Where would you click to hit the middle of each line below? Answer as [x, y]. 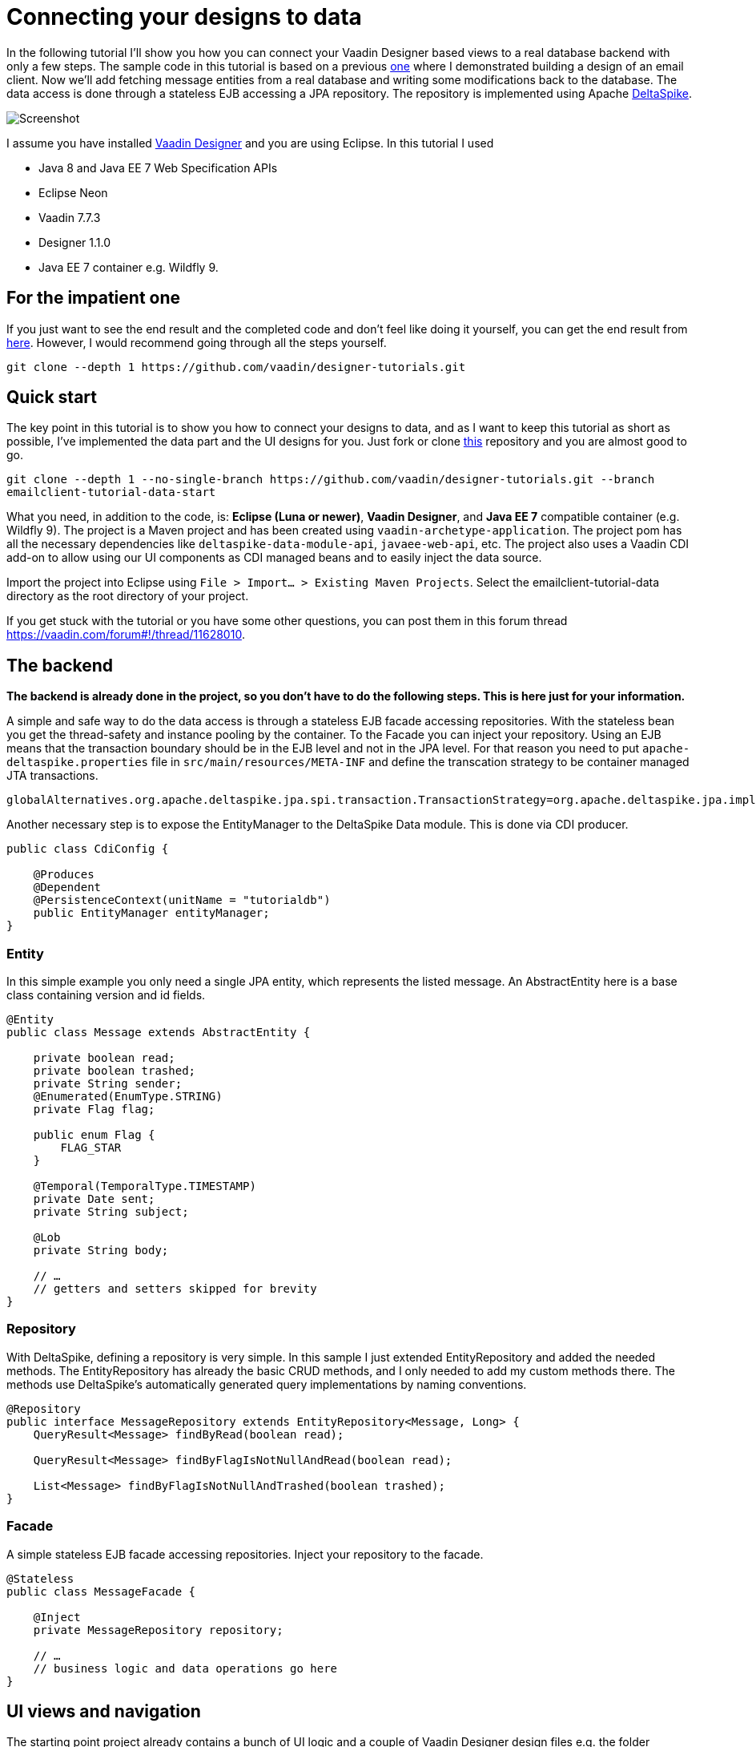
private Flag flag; [94, 1110]
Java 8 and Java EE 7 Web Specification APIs [158, 167]
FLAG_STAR [91, 1148]
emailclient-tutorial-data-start [111, 492]
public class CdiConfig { [88, 849]
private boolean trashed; [115, 1071]
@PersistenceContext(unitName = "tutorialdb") [182, 900]
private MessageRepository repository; [158, 1630]
